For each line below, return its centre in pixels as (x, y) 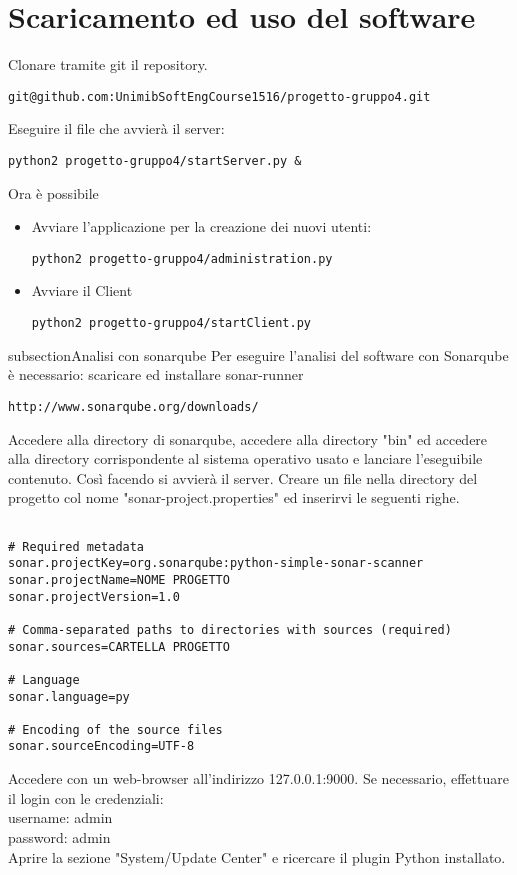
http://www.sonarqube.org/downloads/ (133, 406)
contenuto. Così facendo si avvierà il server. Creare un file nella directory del (243, 477)
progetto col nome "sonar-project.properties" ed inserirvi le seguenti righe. (234, 497)
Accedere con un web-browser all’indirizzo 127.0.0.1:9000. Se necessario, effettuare (258, 778)
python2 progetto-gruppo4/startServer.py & (155, 160)
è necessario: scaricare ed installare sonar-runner (156, 374)
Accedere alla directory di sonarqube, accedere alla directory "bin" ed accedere (248, 438)
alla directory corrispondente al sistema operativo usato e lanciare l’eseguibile (245, 458)
